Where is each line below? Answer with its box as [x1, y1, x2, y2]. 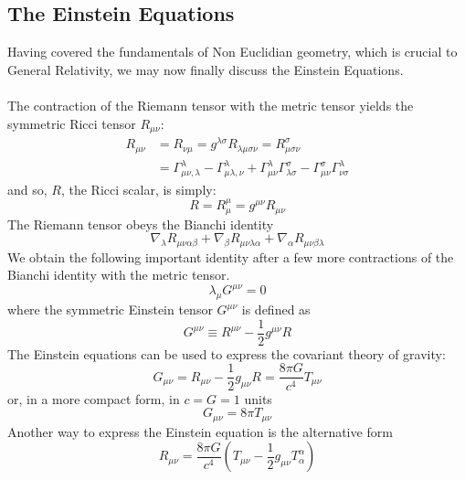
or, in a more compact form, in [7, 389, 180, 408]
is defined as [241, 300, 311, 319]
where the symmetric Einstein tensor [7, 300, 213, 319]
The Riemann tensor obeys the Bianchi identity [7, 214, 274, 233]
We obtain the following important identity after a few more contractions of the [7, 247, 454, 266]
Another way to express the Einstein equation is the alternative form [7, 421, 393, 441]
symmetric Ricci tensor [7, 113, 136, 133]
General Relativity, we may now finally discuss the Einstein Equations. [7, 59, 404, 79]
